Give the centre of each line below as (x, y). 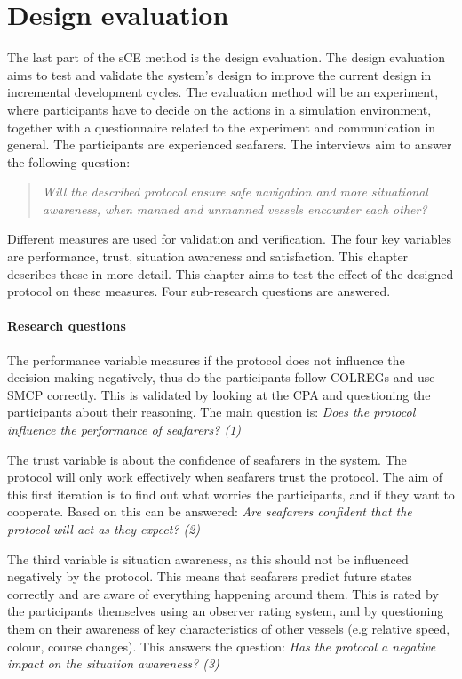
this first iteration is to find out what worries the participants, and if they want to (231, 494)
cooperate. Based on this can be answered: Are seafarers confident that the (210, 511)
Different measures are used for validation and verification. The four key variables (230, 239)
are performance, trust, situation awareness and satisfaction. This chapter (208, 256)
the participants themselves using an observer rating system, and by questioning (226, 611)
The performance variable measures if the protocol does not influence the (206, 359)
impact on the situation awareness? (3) (113, 663)
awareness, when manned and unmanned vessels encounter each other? (235, 208)
